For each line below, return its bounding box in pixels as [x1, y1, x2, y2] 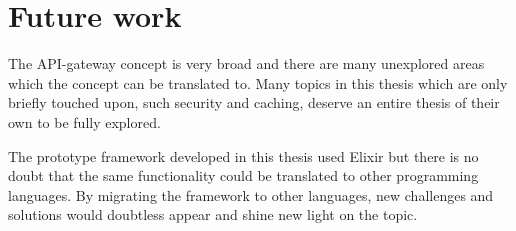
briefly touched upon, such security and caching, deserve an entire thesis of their [8, 92, 500, 113]
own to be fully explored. [8, 111, 161, 132]
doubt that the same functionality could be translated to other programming [8, 165, 479, 186]
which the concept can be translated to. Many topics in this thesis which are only [8, 72, 508, 93]
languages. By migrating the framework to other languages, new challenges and [8, 184, 494, 205]
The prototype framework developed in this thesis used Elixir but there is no [8, 145, 479, 166]
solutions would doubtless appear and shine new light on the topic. [8, 204, 418, 225]
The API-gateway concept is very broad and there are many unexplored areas [8, 53, 485, 74]
